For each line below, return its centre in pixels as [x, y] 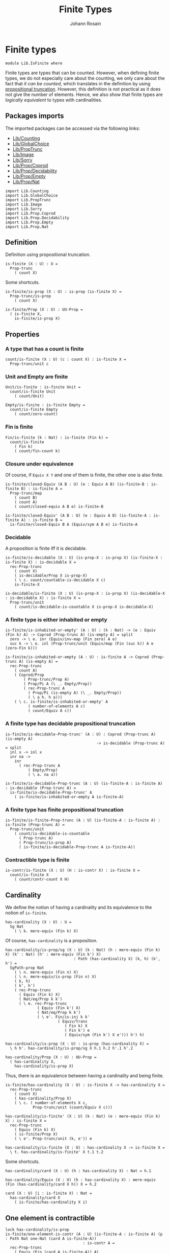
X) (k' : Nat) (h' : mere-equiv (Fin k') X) [53, 955]
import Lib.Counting [27, 191]
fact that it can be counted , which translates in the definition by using [78, 83]
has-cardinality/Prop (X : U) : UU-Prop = [51, 1057]
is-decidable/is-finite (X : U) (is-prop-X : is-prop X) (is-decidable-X [85, 594]
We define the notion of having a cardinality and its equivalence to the [79, 908]
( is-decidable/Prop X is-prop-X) [51, 576]
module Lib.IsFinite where [34, 63]
